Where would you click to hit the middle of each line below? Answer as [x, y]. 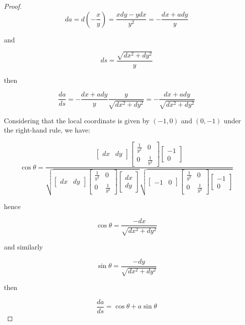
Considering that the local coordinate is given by [77, 120]
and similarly [23, 246]
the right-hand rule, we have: [47, 130]
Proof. [13, 6]
